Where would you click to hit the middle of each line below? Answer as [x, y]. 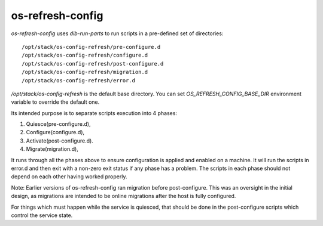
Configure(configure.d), [55, 132]
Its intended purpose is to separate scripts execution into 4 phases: [94, 113]
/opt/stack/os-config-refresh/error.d [79, 80]
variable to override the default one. [55, 102]
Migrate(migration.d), [52, 149]
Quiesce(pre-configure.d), [58, 124]
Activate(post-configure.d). [60, 141]
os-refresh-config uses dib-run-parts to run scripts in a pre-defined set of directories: [117, 33]
